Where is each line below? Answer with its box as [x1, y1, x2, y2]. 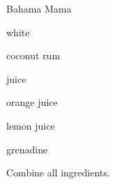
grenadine [6, 141, 48, 156]
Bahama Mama [6, 1, 72, 15]
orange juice [6, 95, 58, 109]
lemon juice [6, 118, 55, 132]
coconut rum [6, 48, 61, 63]
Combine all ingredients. [6, 165, 110, 180]
